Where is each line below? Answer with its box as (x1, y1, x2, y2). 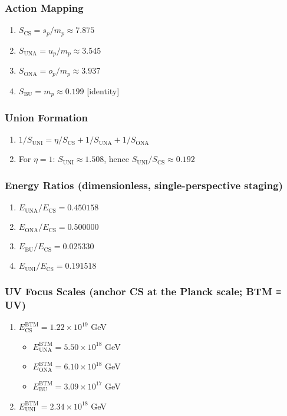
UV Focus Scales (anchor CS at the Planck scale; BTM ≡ (5, 283, 282, 298)
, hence (104, 153, 130, 165)
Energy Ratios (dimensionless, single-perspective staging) (5, 177, 283, 192)
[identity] (87, 84, 120, 97)
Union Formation (5, 110, 88, 124)
